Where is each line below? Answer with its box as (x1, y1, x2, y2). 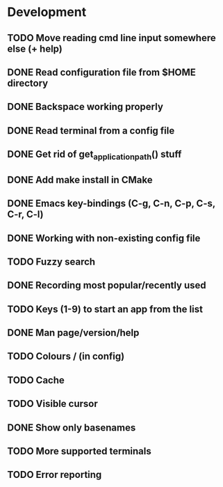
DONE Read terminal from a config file (7, 125, 175, 137)
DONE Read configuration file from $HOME (7, 66, 197, 78)
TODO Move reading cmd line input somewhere (7, 32, 217, 44)
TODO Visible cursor (7, 398, 99, 410)
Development (7, 4, 87, 20)
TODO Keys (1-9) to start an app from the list (7, 303, 204, 315)
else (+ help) (7, 42, 63, 54)
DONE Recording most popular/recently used (7, 279, 206, 291)
